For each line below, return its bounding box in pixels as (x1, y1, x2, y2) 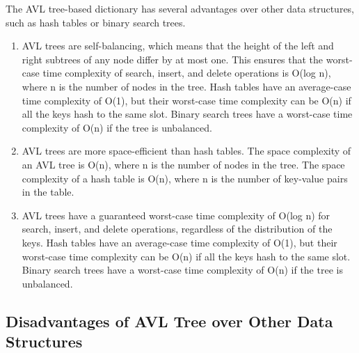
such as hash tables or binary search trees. (6, 15, 186, 29)
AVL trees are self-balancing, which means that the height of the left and (22, 38, 334, 53)
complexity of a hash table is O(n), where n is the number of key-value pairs (22, 171, 348, 185)
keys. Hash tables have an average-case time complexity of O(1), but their (22, 235, 337, 249)
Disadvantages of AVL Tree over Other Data (6, 310, 333, 331)
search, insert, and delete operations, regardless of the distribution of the (22, 221, 333, 236)
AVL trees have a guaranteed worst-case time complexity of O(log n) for (22, 207, 330, 222)
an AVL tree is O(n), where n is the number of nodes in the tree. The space (22, 157, 345, 171)
